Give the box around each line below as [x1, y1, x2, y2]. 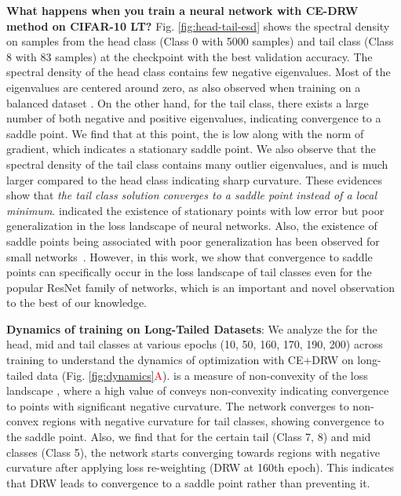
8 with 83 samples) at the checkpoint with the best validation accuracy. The [6, 48, 373, 64]
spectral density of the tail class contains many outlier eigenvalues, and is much [6, 155, 388, 172]
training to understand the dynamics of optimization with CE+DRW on [6, 352, 354, 368]
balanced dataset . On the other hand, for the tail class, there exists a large [6, 94, 369, 111]
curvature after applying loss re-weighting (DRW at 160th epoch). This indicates [6, 459, 394, 476]
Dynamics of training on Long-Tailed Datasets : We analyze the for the [6, 320, 377, 337]
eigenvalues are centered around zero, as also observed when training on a [6, 78, 361, 95]
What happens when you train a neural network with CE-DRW [6, 2, 359, 18]
